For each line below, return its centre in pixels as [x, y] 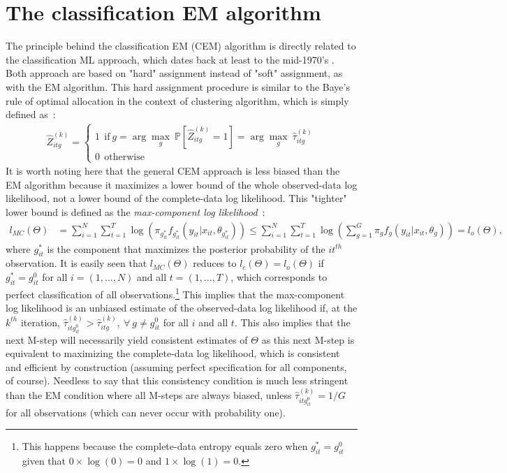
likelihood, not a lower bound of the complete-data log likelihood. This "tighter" [176, 198]
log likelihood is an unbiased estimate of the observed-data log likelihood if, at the [182, 308]
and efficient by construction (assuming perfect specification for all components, [176, 366]
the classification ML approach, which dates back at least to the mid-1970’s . [170, 59]
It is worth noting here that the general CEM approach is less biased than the [173, 171]
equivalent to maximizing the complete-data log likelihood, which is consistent [173, 353]
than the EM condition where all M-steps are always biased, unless [149, 394]
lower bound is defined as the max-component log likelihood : [135, 212]
